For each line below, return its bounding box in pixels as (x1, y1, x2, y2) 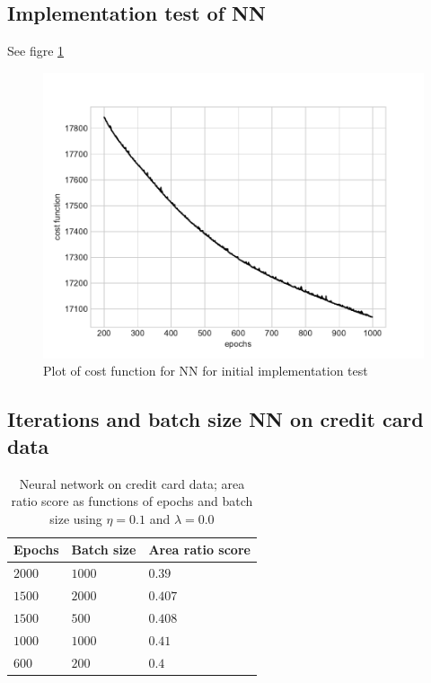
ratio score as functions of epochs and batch (11, 492, 253, 510)
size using (49, 509, 102, 528)
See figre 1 (7, 41, 65, 60)
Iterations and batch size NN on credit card (7, 405, 424, 433)
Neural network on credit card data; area (19, 474, 245, 492)
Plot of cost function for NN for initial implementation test (43, 361, 368, 380)
